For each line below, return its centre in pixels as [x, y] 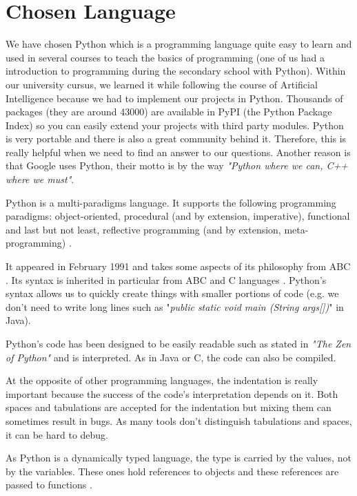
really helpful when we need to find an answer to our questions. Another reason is [178, 152]
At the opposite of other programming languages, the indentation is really [162, 380]
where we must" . [40, 179]
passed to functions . [49, 485]
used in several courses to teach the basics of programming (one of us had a [165, 57]
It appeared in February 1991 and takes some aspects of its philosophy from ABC [178, 266]
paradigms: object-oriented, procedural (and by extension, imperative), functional [178, 216]
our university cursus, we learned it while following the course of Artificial [162, 84]
